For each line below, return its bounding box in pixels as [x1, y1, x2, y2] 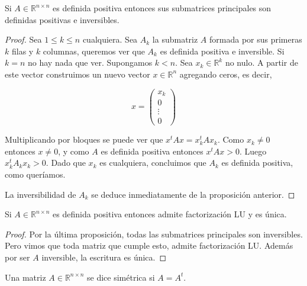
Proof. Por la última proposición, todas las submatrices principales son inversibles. [5, 227, 303, 240]
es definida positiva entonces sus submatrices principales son [53, 2, 272, 14]
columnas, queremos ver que [43, 44, 145, 57]
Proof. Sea [5, 33, 42, 46]
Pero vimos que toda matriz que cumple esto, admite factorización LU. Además [5, 239, 293, 252]
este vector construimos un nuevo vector [5, 68, 150, 80]
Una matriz [5, 271, 46, 283]
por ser [5, 250, 30, 263]
